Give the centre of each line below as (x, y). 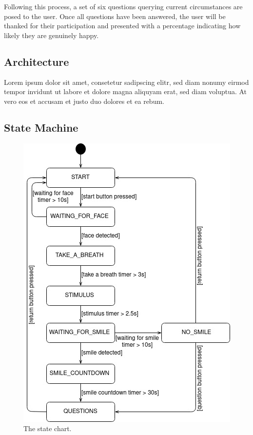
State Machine (41, 127)
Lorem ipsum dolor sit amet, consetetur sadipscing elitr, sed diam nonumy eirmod (126, 82)
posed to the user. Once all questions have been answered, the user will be (115, 16)
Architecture (37, 61)
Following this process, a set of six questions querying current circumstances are (123, 6)
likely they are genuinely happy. (51, 35)
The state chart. (48, 428)
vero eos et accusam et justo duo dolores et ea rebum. (84, 101)
